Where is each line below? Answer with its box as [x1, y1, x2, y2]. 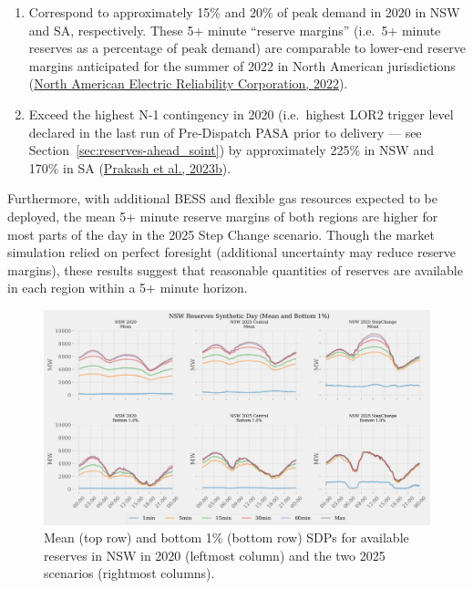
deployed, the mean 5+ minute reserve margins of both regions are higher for [7, 206, 438, 225]
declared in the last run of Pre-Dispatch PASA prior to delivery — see [28, 122, 422, 141]
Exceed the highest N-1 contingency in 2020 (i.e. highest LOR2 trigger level [28, 104, 454, 123]
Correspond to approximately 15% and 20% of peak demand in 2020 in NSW [28, 3, 460, 21]
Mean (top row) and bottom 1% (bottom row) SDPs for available [44, 528, 409, 547]
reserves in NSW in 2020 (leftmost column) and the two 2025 [44, 545, 386, 564]
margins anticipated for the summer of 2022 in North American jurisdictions [28, 56, 456, 75]
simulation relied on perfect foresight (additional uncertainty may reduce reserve [7, 243, 457, 262]
